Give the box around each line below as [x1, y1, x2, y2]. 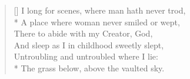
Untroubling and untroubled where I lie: [14, 50, 158, 62]
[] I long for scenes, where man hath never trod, [14, 4, 186, 16]
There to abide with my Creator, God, [14, 27, 153, 39]
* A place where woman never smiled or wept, [14, 15, 180, 28]
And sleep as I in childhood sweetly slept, [14, 38, 164, 51]
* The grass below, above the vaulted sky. [14, 61, 165, 74]
